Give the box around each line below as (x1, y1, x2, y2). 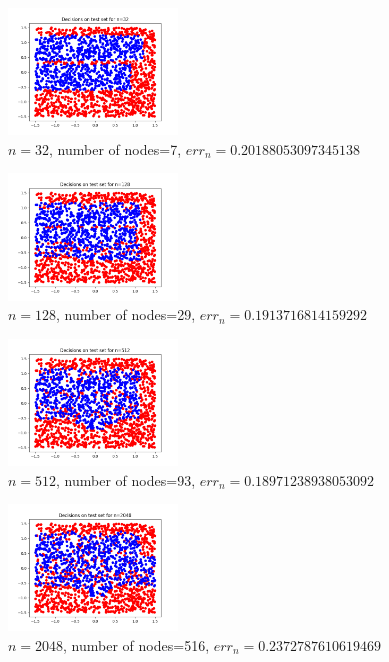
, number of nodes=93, (56, 469, 196, 490)
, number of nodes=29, (56, 304, 196, 325)
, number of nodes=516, (63, 634, 210, 655)
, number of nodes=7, (49, 138, 182, 159)
